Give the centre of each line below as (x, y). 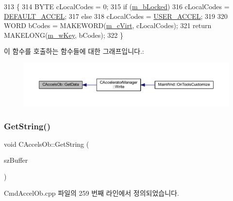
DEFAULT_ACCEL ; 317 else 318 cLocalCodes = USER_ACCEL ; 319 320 (116, 16)
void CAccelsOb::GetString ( (47, 144)
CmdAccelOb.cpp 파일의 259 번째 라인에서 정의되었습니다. (92, 193)
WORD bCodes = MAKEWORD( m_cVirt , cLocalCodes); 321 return (108, 25)
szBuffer (16, 160)
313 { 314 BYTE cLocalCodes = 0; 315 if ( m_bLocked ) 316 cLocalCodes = (117, 6)
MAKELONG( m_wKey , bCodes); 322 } (64, 35)
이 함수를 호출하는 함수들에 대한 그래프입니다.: (74, 51)
